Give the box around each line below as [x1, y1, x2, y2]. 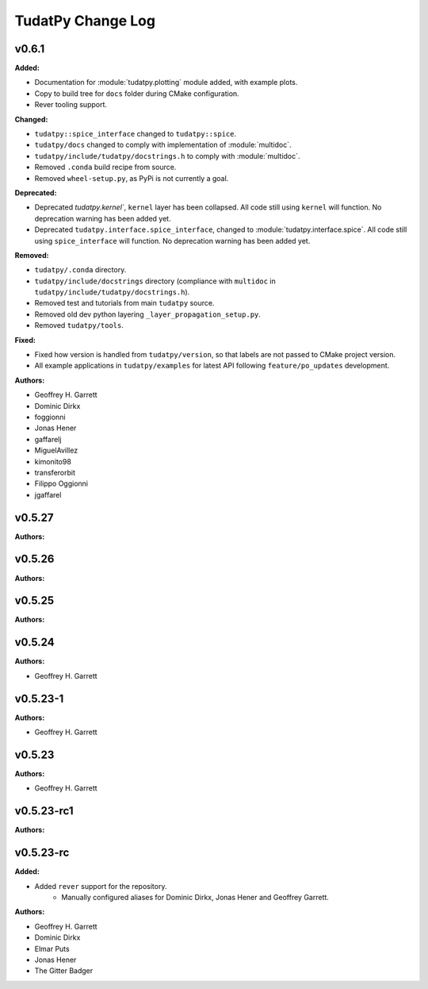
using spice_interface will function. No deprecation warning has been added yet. [34, 236, 311, 245]
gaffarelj [34, 434, 62, 444]
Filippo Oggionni [34, 479, 89, 488]
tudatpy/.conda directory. [34, 265, 127, 275]
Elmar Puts [34, 944, 71, 953]
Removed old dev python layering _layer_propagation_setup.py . [34, 310, 262, 319]
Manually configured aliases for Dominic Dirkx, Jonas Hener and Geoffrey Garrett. [61, 892, 329, 902]
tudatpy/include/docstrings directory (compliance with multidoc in [34, 276, 277, 286]
